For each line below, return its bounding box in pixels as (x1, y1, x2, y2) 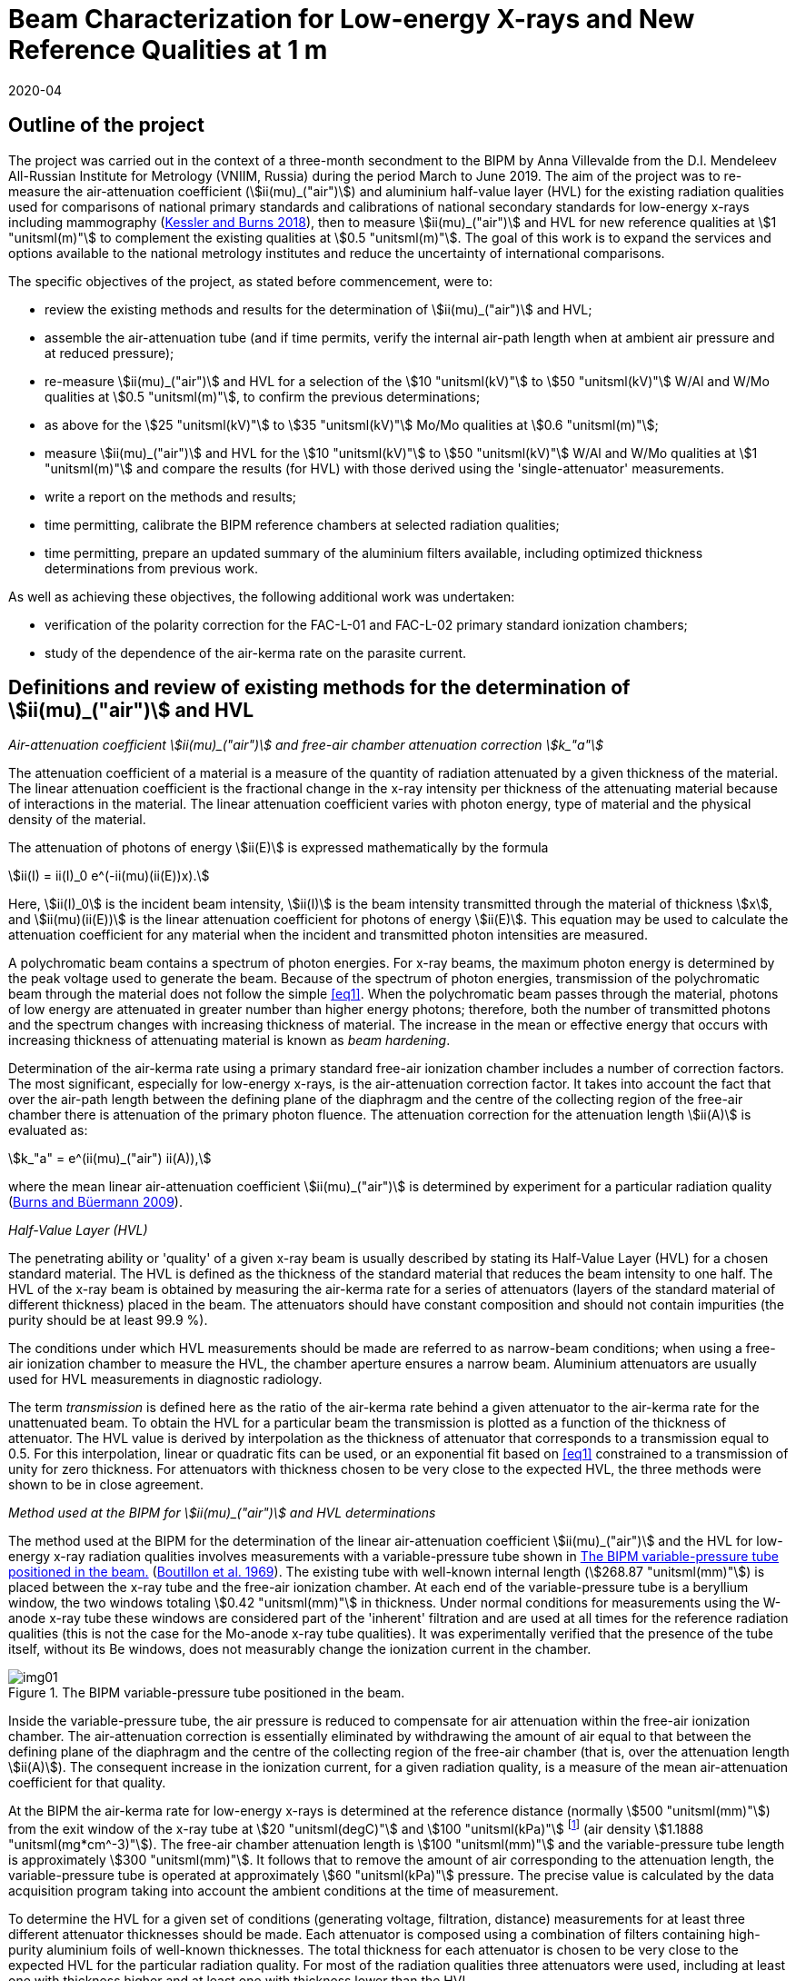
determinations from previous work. (45, 560, 258, 576)
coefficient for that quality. (8, 1775, 166, 1791)
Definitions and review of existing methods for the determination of (8, 676, 631, 700)
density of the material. (8, 811, 146, 828)
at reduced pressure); (45, 344, 174, 361)
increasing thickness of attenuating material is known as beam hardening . (8, 1032, 451, 1049)
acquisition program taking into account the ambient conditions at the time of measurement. (8, 1883, 559, 1899)
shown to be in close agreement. (8, 1477, 204, 1493)
